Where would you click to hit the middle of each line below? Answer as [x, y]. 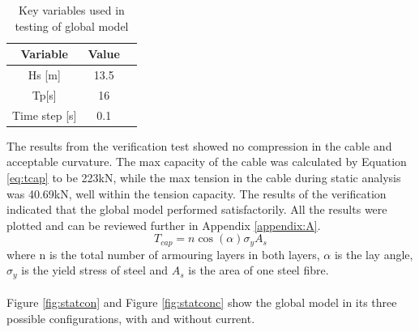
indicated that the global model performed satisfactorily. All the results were [197, 209]
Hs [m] [44, 75]
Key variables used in [72, 10]
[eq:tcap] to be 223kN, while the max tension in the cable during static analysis [204, 177]
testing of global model [72, 26]
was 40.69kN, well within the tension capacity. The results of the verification [197, 193]
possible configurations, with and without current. [131, 319]
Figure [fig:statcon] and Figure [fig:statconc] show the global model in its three [202, 302]
